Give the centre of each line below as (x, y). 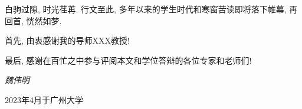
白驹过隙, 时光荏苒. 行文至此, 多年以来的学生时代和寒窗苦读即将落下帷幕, (146, 9)
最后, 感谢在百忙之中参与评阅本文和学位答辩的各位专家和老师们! (128, 60)
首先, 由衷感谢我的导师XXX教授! (67, 40)
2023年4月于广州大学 (44, 99)
